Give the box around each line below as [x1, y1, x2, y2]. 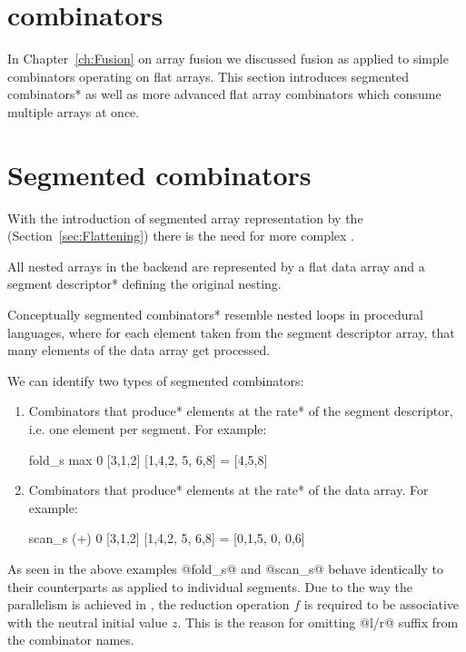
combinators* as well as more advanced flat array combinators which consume [7, 84, 441, 104]
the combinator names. [7, 630, 134, 649]
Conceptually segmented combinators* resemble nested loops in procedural [7, 305, 423, 323]
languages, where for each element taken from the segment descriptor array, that [7, 322, 455, 341]
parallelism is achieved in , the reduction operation [7, 595, 290, 614]
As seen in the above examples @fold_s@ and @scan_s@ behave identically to [7, 558, 443, 578]
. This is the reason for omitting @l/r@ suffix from [177, 612, 459, 631]
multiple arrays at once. [7, 102, 140, 121]
